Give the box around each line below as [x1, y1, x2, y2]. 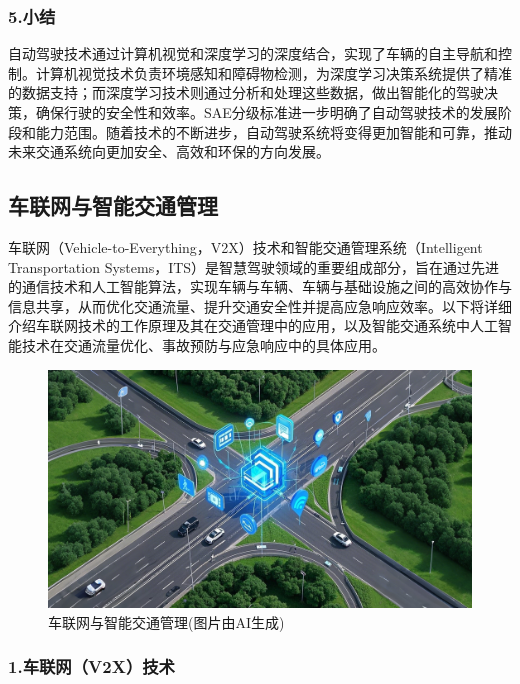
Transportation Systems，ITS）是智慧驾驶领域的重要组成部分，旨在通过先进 [8, 256, 500, 277]
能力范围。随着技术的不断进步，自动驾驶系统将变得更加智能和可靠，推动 [35, 121, 512, 142]
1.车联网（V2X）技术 [8, 654, 175, 679]
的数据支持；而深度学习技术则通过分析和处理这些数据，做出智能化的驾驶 [8, 82, 484, 103]
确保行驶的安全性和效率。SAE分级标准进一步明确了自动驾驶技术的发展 [35, 102, 498, 122]
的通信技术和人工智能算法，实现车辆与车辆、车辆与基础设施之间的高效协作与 [8, 276, 512, 297]
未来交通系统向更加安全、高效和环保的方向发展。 [8, 141, 330, 162]
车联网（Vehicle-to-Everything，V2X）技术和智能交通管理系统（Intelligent [8, 236, 483, 257]
